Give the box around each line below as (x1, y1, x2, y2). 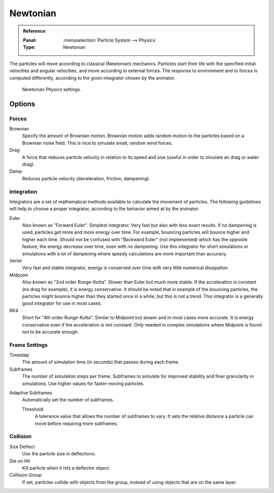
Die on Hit (9, 457, 30, 464)
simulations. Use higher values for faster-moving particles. (22, 380, 145, 386)
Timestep (9, 352, 29, 358)
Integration (9, 188, 38, 195)
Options (9, 100, 36, 108)
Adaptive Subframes (9, 390, 53, 396)
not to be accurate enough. (22, 328, 79, 335)
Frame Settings (9, 341, 48, 348)
